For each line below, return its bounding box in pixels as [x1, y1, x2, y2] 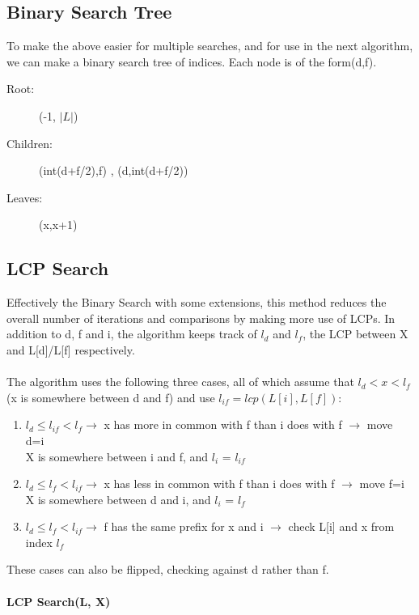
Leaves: [6, 189, 43, 206]
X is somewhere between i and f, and [25, 447, 209, 464]
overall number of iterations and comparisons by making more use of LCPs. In [6, 309, 396, 326]
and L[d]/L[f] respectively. [6, 341, 135, 358]
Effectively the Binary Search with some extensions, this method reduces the [6, 294, 387, 311]
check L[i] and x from [288, 518, 395, 535]
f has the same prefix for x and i [104, 518, 264, 535]
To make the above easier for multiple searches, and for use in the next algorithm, [6, 37, 413, 54]
